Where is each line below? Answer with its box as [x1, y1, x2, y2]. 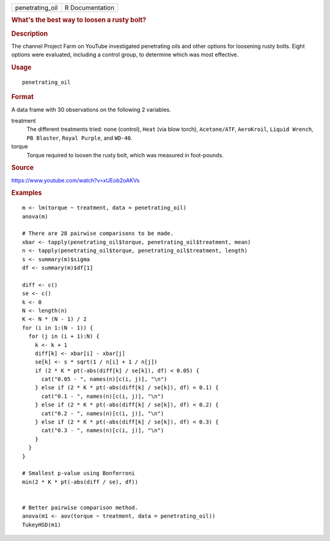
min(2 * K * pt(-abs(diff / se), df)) [22, 478, 139, 485]
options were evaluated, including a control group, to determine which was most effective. [11, 51, 239, 58]
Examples [11, 188, 42, 197]
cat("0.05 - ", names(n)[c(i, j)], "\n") [41, 376, 167, 382]
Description [11, 29, 48, 38]
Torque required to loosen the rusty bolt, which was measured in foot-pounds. [26, 151, 224, 159]
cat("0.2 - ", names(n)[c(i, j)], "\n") [41, 410, 164, 417]
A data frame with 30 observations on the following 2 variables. [11, 106, 171, 113]
